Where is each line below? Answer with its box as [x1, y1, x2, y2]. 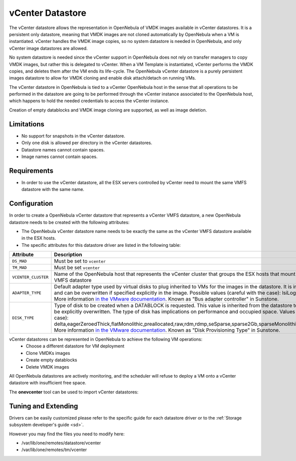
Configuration [9, 199, 53, 208]
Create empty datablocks [26, 357, 77, 363]
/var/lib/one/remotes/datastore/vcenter [21, 440, 101, 446]
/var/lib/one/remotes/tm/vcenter [21, 447, 87, 453]
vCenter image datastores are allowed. [9, 45, 88, 51]
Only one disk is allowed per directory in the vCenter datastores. [21, 140, 152, 146]
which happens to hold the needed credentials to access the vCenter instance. [9, 98, 170, 104]
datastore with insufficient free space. [9, 380, 86, 386]
